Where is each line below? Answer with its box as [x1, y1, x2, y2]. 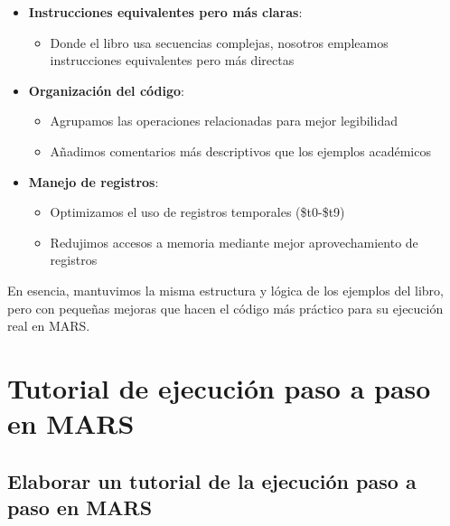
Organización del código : [28, 80, 184, 99]
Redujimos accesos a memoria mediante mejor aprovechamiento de [50, 232, 418, 251]
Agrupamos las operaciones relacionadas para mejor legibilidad [50, 111, 398, 130]
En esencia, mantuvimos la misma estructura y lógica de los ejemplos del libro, [7, 280, 444, 299]
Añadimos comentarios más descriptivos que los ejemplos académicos [50, 141, 431, 160]
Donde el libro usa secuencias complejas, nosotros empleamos [50, 33, 389, 52]
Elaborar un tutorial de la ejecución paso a [7, 466, 417, 494]
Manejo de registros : [28, 172, 159, 191]
